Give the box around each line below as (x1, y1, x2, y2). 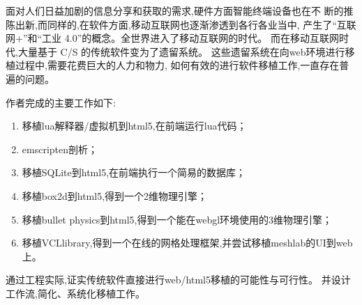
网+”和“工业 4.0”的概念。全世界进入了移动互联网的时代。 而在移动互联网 (6, 31, 339, 45)
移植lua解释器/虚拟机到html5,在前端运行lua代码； (22, 118, 247, 133)
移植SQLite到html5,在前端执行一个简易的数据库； (22, 165, 246, 180)
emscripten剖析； (22, 141, 98, 156)
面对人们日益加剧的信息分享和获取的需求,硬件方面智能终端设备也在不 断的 (6, 3, 344, 17)
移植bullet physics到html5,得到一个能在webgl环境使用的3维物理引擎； (22, 212, 333, 226)
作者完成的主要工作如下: (6, 95, 116, 109)
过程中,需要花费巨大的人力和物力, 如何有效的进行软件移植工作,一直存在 (15, 58, 340, 72)
